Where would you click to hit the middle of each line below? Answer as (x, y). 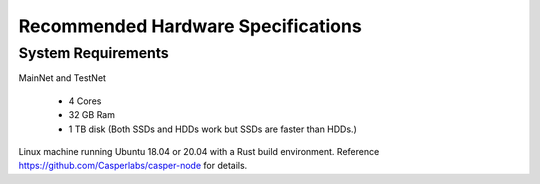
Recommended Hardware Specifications (190, 26)
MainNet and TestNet (62, 78)
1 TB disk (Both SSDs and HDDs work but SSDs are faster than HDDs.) (212, 129)
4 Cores (85, 101)
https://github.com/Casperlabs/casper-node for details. (133, 166)
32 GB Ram (91, 115)
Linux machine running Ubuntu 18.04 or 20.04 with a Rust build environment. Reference (199, 151)
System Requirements (93, 53)
